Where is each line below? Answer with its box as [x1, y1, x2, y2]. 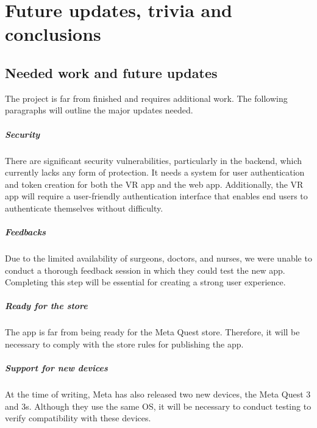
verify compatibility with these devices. [5, 412, 151, 424]
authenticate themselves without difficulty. [5, 201, 163, 214]
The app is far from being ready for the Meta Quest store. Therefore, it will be [5, 326, 300, 338]
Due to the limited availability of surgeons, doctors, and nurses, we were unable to [5, 252, 312, 265]
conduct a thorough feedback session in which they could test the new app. [5, 263, 285, 276]
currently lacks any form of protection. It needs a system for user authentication [5, 166, 305, 179]
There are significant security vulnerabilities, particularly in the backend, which [5, 154, 302, 166]
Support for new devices [5, 362, 108, 374]
